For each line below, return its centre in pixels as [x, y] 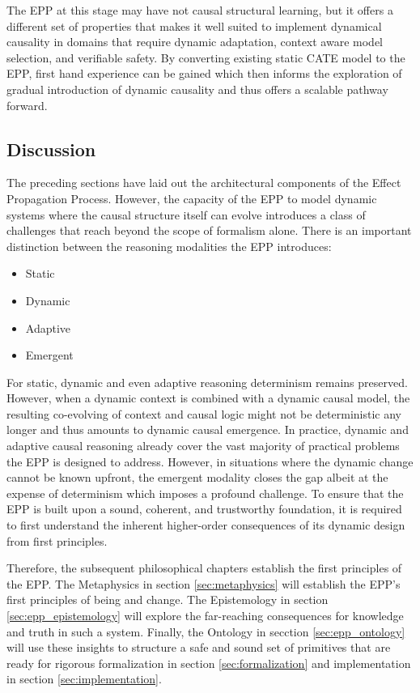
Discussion [51, 149]
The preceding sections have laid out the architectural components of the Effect [204, 183]
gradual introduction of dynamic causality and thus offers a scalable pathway [197, 89]
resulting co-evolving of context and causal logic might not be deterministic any [204, 413]
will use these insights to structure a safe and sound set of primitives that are [199, 647]
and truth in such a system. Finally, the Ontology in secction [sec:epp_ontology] [206, 631]
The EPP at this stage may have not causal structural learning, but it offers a [200, 10]
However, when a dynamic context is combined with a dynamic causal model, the [208, 398]
